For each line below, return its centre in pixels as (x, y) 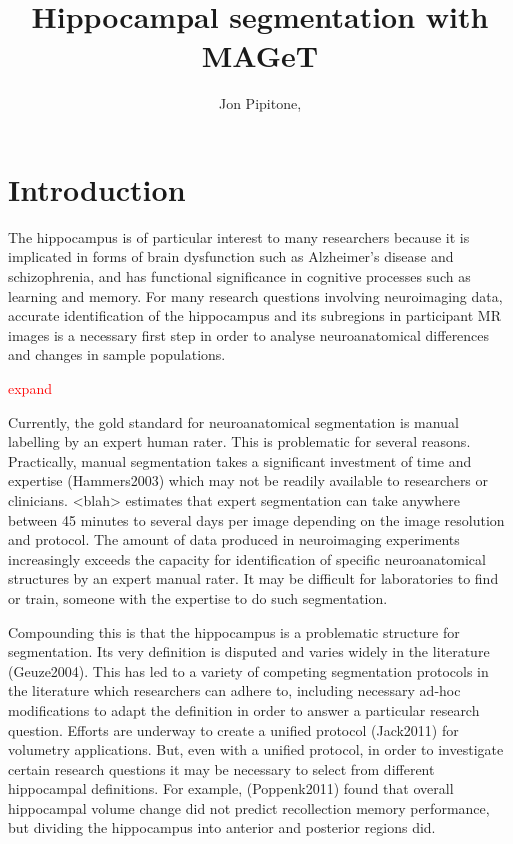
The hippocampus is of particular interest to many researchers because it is (239, 236)
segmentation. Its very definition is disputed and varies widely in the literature (249, 651)
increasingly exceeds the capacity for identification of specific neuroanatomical (247, 558)
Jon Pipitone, (260, 103)
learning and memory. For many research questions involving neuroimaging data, (255, 295)
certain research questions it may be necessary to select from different (221, 768)
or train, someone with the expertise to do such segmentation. (198, 597)
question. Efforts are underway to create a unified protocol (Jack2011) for (233, 729)
